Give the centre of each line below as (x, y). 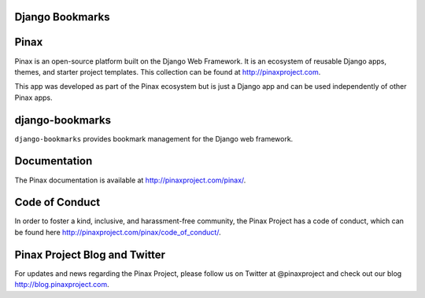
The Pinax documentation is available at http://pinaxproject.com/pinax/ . (130, 180)
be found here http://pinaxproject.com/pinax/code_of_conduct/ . (118, 232)
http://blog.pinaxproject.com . (62, 285)
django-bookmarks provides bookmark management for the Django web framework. (154, 138)
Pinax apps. (33, 97)
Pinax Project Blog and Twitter (90, 254)
